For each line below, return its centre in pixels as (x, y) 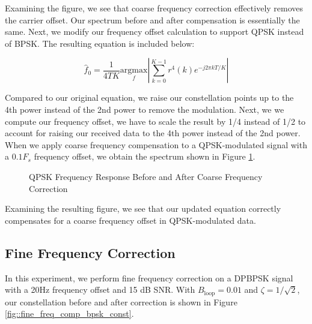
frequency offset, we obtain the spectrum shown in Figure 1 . (145, 156)
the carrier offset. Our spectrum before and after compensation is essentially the (152, 19)
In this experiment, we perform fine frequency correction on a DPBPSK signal (149, 277)
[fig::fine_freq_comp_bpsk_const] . (69, 313)
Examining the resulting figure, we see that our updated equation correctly (143, 208)
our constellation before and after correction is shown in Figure (121, 301)
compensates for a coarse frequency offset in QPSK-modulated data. (130, 220)
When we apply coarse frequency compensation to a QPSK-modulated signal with (156, 144)
